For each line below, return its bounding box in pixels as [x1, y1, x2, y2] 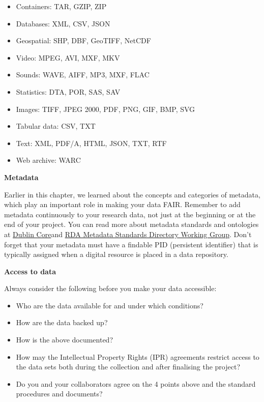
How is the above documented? [16, 334, 113, 345]
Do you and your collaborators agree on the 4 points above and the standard [16, 378, 256, 389]
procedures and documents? [16, 388, 103, 399]
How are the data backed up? [16, 317, 108, 328]
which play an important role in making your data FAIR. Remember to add [4, 199, 241, 210]
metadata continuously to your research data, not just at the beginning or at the [4, 209, 256, 219]
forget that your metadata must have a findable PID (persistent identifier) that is [4, 239, 258, 249]
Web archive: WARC [16, 155, 81, 165]
